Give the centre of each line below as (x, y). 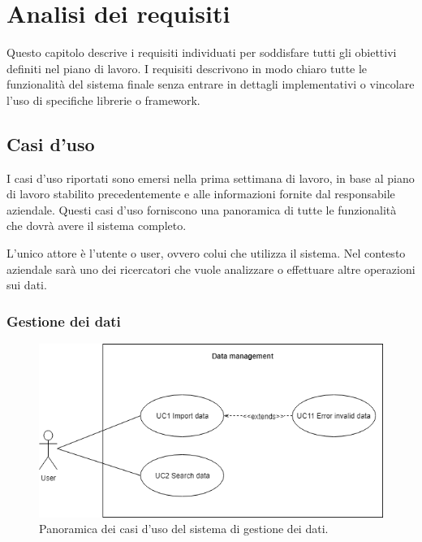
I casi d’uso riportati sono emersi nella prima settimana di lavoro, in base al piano (211, 178)
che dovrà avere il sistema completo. (97, 225)
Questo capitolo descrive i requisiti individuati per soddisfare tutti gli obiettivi (202, 52)
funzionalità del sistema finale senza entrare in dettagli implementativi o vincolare (211, 84)
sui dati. (27, 285)
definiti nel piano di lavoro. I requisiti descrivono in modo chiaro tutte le (187, 68)
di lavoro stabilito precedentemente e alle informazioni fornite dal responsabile (201, 194)
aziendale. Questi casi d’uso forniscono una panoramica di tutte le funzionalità (202, 209)
